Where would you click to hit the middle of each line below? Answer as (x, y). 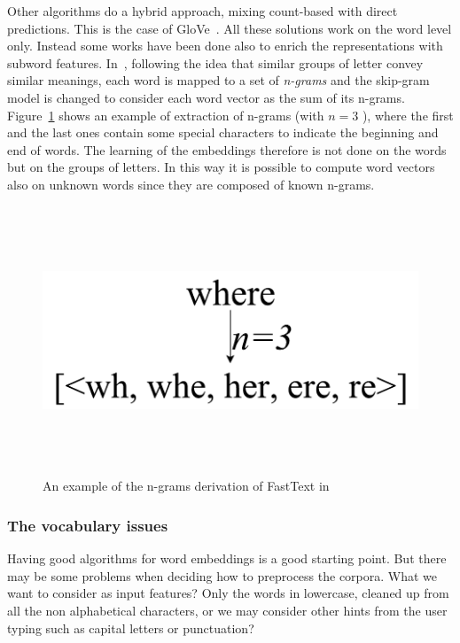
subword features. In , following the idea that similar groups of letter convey (215, 62)
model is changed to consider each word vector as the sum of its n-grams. (206, 97)
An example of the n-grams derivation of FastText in (186, 486)
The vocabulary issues (88, 525)
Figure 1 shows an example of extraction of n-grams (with (166, 115)
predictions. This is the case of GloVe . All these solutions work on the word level (230, 28)
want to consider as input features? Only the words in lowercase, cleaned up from (228, 593)
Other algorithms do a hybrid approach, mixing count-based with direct (203, 11)
